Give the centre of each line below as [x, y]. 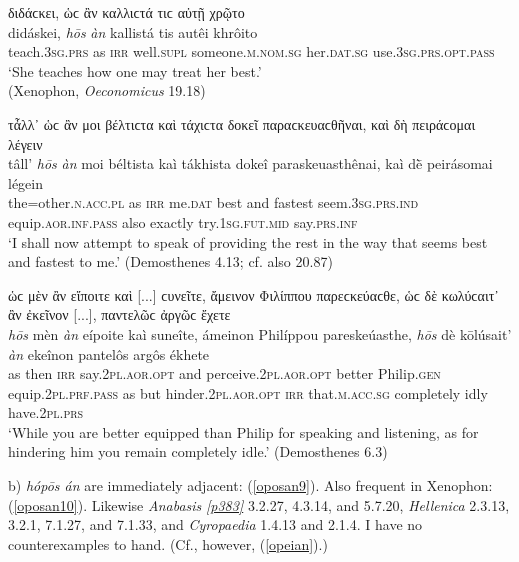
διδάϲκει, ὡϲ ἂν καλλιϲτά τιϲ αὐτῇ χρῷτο [126, 12]
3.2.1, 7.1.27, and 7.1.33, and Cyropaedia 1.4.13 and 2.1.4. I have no [215, 524]
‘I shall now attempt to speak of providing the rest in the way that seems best [248, 241]
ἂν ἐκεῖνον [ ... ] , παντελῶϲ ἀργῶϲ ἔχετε [119, 314]
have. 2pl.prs [46, 412]
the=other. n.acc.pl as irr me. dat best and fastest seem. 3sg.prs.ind [213, 202]
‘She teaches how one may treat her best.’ [135, 70]
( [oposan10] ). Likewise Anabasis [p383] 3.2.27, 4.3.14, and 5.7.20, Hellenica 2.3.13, [259, 504]
